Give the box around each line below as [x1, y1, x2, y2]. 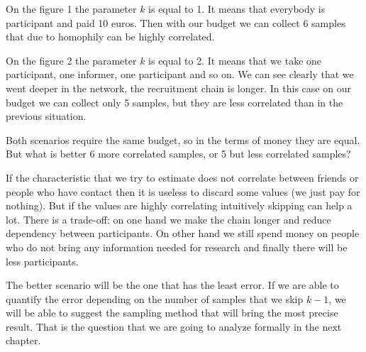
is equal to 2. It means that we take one [148, 53, 322, 67]
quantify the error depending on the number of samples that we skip [6, 291, 304, 306]
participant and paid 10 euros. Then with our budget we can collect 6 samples [6, 15, 345, 30]
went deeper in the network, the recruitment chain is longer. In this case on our [6, 80, 351, 95]
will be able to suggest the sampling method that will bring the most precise [6, 305, 338, 320]
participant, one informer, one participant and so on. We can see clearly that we [6, 67, 354, 82]
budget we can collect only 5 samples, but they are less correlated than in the [6, 94, 343, 109]
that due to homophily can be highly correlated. [6, 29, 215, 44]
